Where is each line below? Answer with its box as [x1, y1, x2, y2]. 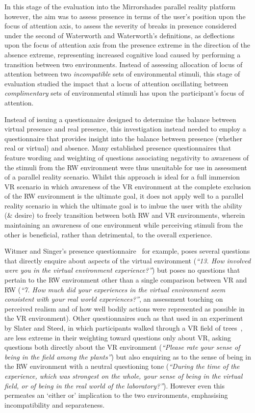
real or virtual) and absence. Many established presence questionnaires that [4, 143, 231, 153]
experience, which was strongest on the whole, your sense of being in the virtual [4, 370, 243, 381]
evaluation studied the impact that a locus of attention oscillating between [4, 78, 229, 88]
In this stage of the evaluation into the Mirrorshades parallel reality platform [4, 1, 236, 11]
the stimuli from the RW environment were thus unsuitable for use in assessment [4, 162, 247, 172]
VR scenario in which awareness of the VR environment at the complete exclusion [4, 181, 251, 191]
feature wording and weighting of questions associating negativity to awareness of [4, 152, 249, 162]
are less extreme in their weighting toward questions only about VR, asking [4, 332, 231, 342]
